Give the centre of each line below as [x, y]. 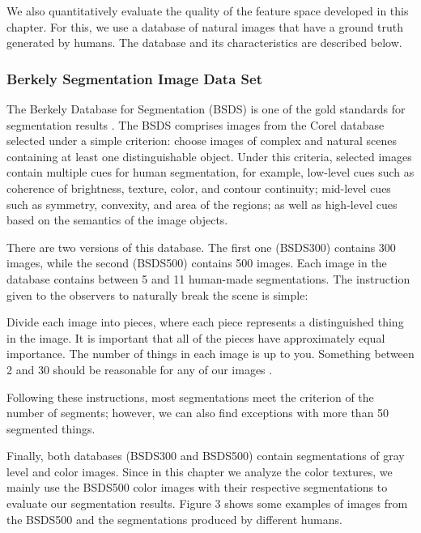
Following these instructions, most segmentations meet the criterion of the [190, 397]
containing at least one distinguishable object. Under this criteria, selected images [209, 156]
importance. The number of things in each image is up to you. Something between [210, 354]
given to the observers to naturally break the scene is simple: [157, 294]
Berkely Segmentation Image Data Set [134, 78]
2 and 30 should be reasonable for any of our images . [140, 369]
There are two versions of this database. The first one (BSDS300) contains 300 [201, 247]
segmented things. [51, 428]
